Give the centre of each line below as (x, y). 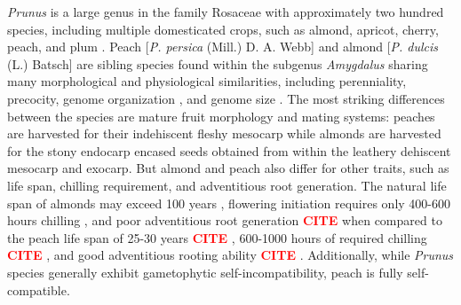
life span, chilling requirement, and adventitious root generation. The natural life (227, 185)
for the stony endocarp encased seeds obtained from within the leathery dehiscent (229, 150)
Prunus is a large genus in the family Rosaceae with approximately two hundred (226, 12)
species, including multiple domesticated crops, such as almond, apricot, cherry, (223, 29)
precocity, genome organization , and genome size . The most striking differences (226, 98)
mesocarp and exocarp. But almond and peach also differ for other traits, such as (228, 168)
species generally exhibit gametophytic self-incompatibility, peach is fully (205, 272)
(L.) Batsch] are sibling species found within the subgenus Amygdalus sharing (218, 63)
